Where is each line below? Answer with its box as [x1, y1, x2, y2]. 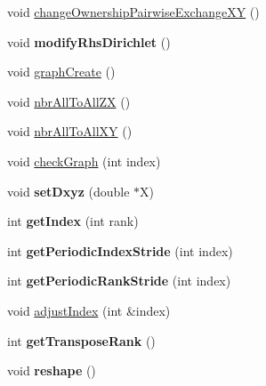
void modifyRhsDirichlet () [7, 32, 171, 51]
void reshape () [7, 361, 96, 380]
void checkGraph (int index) [7, 151, 161, 170]
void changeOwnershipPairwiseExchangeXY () [7, 3, 260, 20]
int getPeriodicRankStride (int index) [7, 271, 231, 290]
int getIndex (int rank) [7, 212, 139, 230]
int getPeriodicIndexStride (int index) [7, 241, 233, 260]
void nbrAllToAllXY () [7, 122, 133, 141]
